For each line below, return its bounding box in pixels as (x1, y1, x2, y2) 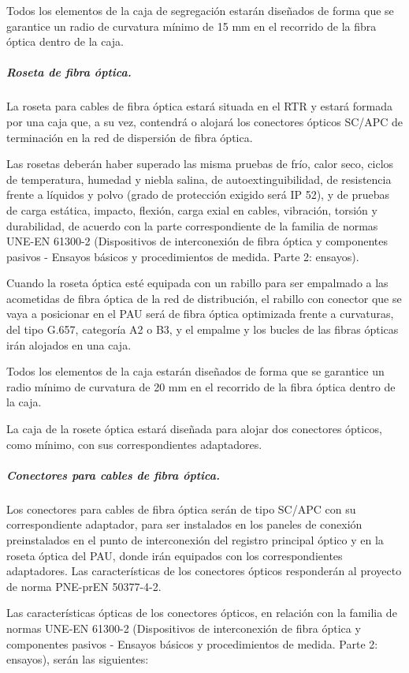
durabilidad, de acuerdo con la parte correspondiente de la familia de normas (6, 217, 378, 234)
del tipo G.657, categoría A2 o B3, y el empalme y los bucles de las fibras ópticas (6, 321, 399, 338)
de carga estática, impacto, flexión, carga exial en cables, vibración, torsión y (6, 201, 377, 218)
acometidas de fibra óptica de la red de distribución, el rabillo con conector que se (6, 290, 402, 306)
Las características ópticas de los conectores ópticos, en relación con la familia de (6, 604, 397, 621)
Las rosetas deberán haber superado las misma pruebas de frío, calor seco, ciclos (6, 155, 394, 172)
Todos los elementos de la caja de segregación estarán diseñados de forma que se (6, 2, 394, 18)
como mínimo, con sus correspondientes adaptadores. (6, 436, 262, 452)
